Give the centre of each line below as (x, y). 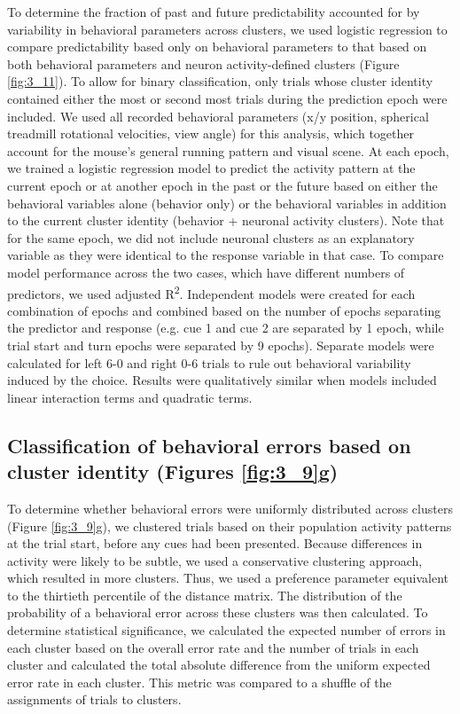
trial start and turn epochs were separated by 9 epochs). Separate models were (221, 345)
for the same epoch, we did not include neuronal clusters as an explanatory (211, 237)
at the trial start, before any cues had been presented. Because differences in (215, 543)
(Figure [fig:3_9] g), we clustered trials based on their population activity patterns (230, 526)
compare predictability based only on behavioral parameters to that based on (217, 47)
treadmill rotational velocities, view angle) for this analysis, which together (211, 133)
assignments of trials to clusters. (94, 699)
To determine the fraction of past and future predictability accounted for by (214, 12)
